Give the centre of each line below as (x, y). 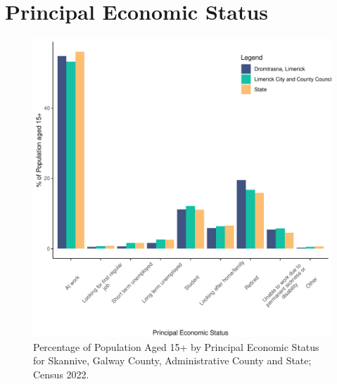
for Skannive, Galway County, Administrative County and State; (172, 360)
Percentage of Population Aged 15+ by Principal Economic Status (176, 346)
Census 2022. (61, 374)
